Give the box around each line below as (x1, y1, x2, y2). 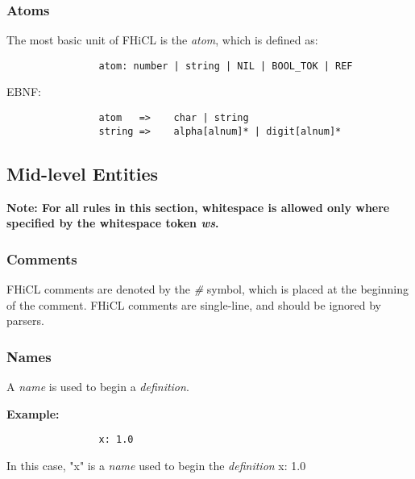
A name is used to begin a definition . (6, 377, 189, 394)
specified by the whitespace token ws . (6, 215, 219, 231)
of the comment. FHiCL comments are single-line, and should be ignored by (6, 296, 382, 313)
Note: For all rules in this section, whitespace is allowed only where (6, 198, 390, 215)
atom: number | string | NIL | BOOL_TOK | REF (98, 60, 353, 72)
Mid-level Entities (6, 160, 159, 185)
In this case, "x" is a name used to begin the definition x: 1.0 (6, 456, 306, 473)
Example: (6, 405, 60, 422)
